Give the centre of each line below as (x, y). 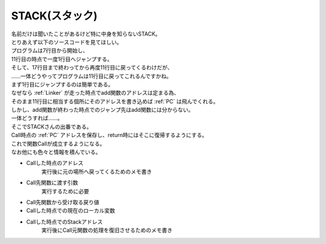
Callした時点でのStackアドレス (65, 222)
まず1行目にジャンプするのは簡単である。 (62, 84)
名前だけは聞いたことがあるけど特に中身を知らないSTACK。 (86, 34)
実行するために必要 (65, 191)
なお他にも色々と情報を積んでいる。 (56, 152)
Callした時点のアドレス (55, 163)
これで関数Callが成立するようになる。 (58, 143)
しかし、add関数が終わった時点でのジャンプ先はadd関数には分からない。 (102, 110)
